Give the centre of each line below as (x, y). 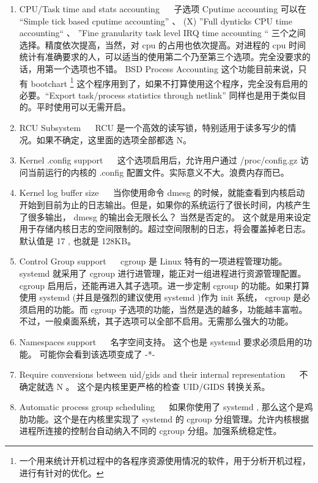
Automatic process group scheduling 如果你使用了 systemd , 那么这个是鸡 (166, 407)
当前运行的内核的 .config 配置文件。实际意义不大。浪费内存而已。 (158, 172)
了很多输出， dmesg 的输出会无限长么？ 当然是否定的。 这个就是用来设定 (165, 216)
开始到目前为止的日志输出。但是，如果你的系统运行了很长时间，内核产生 (165, 204)
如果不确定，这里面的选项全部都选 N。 (114, 139)
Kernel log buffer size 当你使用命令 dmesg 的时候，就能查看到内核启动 (162, 193)
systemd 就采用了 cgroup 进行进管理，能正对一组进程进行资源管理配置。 (163, 273)
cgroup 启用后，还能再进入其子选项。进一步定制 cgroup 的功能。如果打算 (165, 285)
